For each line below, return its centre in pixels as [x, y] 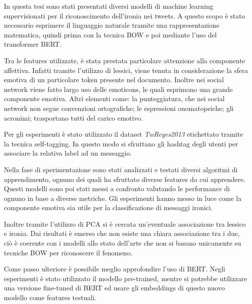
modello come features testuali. [50, 297]
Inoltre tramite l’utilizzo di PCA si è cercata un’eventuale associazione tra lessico [125, 224]
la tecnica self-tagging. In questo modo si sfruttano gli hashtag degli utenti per [121, 143]
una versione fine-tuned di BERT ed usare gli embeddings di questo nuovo [115, 288]
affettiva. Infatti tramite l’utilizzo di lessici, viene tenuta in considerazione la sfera [126, 70]
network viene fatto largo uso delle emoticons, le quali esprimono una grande [118, 89]
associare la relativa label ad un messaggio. [68, 153]
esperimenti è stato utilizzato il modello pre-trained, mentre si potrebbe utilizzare [126, 278]
